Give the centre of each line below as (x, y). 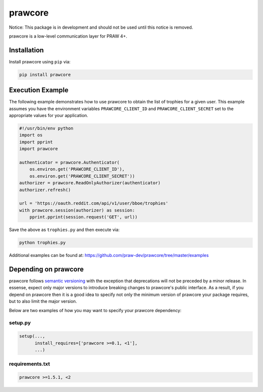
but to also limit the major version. (43, 301)
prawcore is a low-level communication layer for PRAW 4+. (68, 36)
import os (31, 135)
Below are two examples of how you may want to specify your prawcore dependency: (95, 310)
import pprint (36, 142)
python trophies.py (42, 243)
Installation (26, 50)
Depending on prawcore (46, 269)
